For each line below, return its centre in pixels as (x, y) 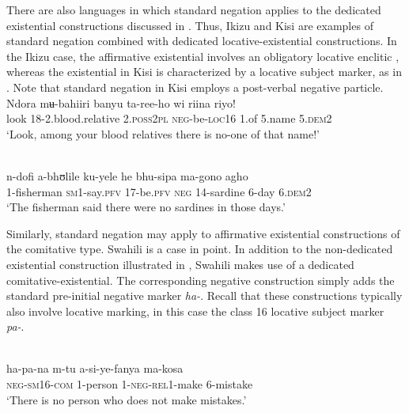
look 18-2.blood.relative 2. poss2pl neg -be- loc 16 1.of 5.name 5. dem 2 (169, 118)
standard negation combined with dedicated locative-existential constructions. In (202, 41)
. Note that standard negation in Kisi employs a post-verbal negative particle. (195, 87)
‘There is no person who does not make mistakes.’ (127, 399)
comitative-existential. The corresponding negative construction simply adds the (201, 280)
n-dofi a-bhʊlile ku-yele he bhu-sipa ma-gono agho (127, 175)
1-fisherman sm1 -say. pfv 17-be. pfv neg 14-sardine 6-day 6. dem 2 (159, 191)
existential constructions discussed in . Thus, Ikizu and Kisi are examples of (190, 25)
